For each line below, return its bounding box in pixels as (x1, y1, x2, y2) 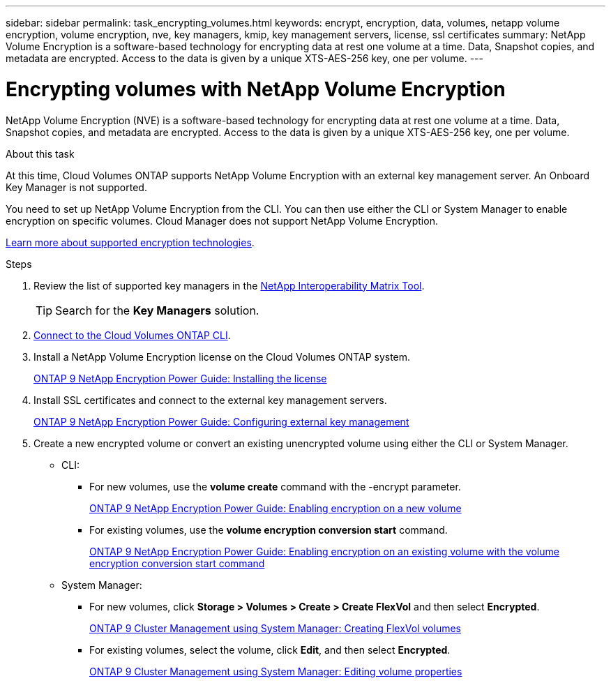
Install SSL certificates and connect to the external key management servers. (33, 393, 387, 406)
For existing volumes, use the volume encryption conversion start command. (89, 523, 448, 536)
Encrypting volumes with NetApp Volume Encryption (6, 77, 506, 101)
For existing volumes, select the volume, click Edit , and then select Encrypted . (89, 643, 451, 656)
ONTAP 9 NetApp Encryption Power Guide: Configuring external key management (33, 415, 409, 428)
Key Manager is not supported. (6, 181, 147, 193)
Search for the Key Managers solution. (55, 303, 259, 317)
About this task (6, 147, 75, 160)
